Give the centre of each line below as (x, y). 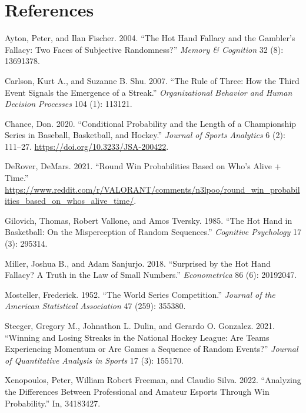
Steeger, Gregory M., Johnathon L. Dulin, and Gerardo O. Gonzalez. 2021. (140, 325)
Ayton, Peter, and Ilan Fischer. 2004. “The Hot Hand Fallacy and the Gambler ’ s (150, 38)
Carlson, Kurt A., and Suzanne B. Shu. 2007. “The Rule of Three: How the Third (152, 80)
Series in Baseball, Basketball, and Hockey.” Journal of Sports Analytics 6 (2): (145, 135)
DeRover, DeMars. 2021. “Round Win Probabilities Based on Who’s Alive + (143, 166)
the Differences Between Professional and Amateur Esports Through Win (137, 391)
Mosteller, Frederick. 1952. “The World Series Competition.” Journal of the (140, 294)
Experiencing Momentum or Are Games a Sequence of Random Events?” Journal (152, 349)
